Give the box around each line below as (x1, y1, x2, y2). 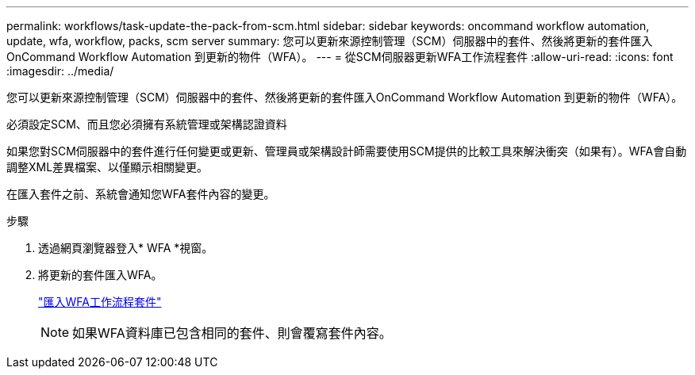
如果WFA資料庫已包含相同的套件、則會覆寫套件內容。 (72, 325, 392, 341)
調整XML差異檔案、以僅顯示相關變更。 (6, 160, 209, 174)
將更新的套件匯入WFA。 (38, 268, 163, 281)
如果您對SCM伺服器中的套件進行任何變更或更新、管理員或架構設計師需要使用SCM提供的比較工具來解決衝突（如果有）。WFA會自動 (6, 144, 687, 158)
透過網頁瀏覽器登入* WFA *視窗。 (38, 241, 213, 254)
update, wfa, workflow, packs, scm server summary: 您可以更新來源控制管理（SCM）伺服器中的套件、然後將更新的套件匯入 (6, 34, 653, 48)
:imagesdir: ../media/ (6, 64, 114, 78)
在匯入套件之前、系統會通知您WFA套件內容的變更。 (6, 187, 275, 201)
